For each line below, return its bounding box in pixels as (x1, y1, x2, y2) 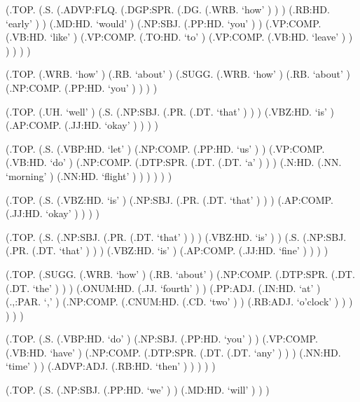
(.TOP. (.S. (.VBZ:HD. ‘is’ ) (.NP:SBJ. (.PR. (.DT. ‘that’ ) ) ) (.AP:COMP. (6, 192, 333, 207)
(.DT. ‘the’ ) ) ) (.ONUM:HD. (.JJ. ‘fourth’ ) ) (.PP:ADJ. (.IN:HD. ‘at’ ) (6, 280, 321, 295)
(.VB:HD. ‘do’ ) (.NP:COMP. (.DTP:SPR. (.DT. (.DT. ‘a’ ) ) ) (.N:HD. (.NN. (6, 155, 342, 169)
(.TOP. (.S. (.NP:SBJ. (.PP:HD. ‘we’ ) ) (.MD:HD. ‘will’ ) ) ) (6, 382, 270, 397)
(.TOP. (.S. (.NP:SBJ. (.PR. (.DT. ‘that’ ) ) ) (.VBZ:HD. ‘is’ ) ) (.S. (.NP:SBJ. (6, 229, 347, 244)
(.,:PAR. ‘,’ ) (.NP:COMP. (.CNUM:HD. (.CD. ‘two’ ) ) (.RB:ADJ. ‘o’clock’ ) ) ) (6, 294, 353, 309)
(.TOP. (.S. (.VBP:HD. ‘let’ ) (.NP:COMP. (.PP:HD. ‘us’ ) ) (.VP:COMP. (6, 141, 325, 155)
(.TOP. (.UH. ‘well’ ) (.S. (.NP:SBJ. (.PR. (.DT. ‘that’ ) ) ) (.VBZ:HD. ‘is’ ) (6, 104, 334, 118)
